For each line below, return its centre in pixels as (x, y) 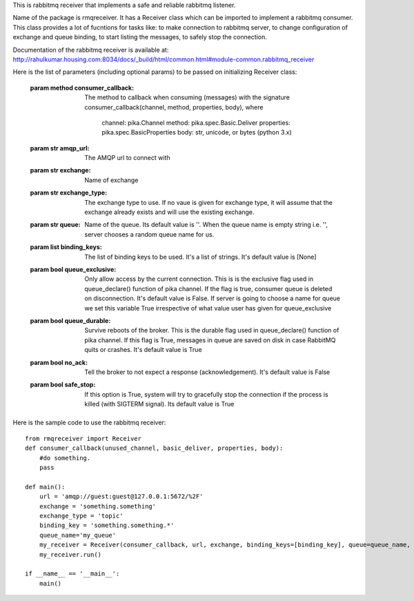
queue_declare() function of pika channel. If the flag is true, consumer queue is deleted (208, 288)
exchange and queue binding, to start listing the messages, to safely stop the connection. (140, 37)
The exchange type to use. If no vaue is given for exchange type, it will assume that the (208, 202)
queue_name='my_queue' (78, 535)
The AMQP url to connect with (127, 158)
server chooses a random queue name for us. (149, 234)
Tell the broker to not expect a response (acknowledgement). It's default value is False (207, 372)
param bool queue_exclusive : (73, 269)
